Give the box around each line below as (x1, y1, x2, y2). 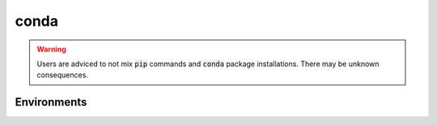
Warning (36, 44, 66, 54)
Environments (15, 95, 87, 109)
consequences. (36, 70, 89, 80)
